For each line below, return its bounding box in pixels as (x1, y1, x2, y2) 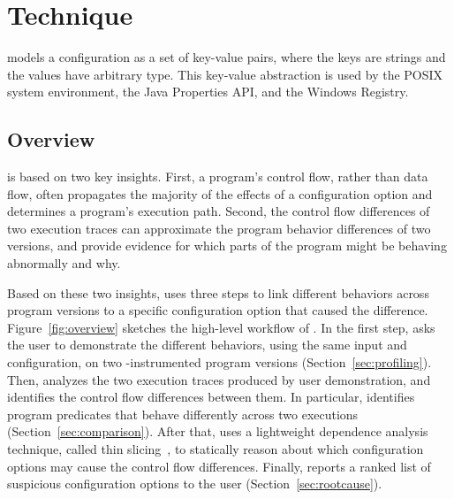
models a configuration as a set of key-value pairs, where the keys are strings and (7, 48, 446, 66)
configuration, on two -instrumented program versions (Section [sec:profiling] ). (7, 353, 432, 372)
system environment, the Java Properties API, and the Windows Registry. (7, 82, 409, 101)
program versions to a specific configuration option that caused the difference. (7, 301, 428, 319)
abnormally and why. (7, 254, 121, 273)
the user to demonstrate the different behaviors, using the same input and (7, 335, 407, 354)
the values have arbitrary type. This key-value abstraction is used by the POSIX (7, 65, 443, 83)
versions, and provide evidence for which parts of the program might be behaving (7, 236, 447, 255)
